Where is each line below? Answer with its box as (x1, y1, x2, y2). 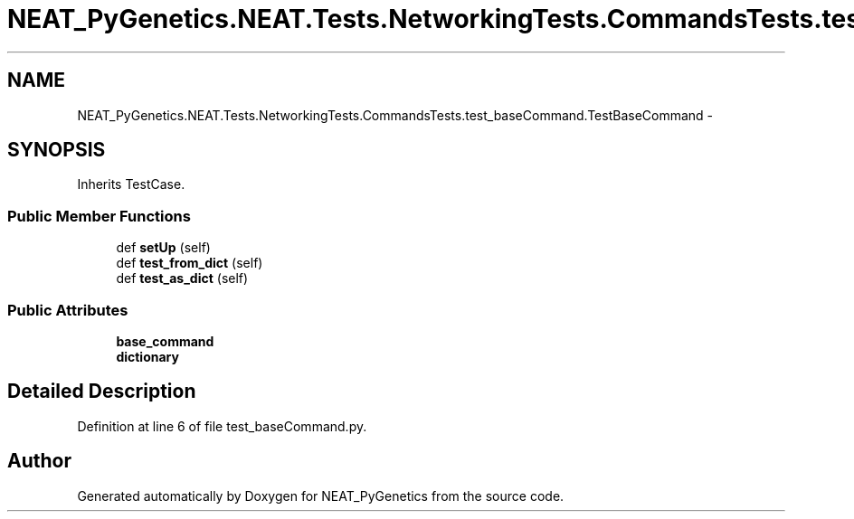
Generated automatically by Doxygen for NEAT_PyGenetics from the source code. (77, 487, 565, 504)
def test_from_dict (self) (116, 255, 263, 271)
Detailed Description (7, 380, 196, 403)
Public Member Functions (7, 206, 191, 225)
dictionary (116, 348, 179, 364)
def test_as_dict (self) (116, 270, 249, 287)
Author (7, 449, 71, 473)
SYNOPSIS (7, 138, 106, 162)
